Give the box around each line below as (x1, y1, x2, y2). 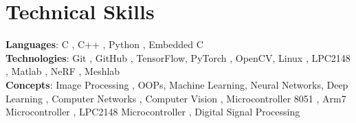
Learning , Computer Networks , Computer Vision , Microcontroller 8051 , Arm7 (5, 91, 346, 105)
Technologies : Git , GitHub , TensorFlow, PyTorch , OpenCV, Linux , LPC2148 (5, 50, 351, 65)
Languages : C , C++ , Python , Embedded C (5, 37, 203, 52)
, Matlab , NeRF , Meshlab (5, 64, 120, 78)
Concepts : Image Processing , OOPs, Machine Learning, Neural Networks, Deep (5, 77, 348, 91)
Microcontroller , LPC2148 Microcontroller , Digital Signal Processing (5, 104, 300, 119)
